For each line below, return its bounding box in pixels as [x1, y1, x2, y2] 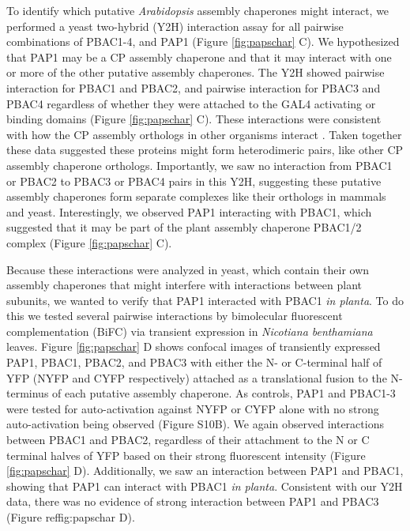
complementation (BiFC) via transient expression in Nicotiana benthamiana [6, 322, 373, 339]
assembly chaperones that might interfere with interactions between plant [6, 277, 363, 293]
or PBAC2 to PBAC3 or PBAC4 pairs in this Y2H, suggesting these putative [6, 172, 382, 189]
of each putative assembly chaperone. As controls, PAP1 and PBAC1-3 [52, 385, 396, 401]
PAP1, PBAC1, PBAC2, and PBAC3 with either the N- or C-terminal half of [6, 354, 382, 371]
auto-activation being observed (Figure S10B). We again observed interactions [6, 416, 384, 432]
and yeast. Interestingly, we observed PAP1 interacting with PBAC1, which [6, 203, 372, 220]
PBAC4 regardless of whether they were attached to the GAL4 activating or [6, 95, 376, 111]
